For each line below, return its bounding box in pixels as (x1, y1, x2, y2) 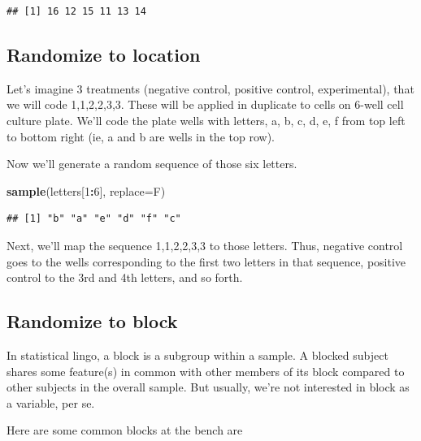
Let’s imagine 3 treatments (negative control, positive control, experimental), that (7, 80, 414, 97)
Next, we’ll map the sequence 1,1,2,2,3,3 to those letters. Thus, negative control (7, 236, 403, 253)
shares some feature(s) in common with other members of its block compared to (7, 362, 405, 379)
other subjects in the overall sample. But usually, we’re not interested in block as (7, 378, 410, 396)
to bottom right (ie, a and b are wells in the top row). (7, 128, 275, 145)
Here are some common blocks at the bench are (7, 422, 243, 439)
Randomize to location (7, 41, 201, 67)
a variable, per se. (7, 394, 95, 411)
